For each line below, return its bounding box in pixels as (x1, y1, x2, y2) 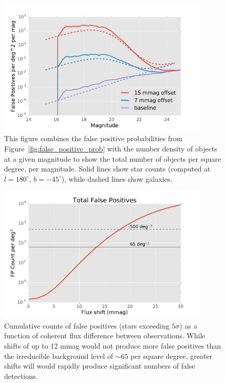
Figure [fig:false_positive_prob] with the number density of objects (4, 143, 217, 154)
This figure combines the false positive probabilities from (4, 133, 183, 144)
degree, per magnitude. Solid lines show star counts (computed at (4, 163, 211, 174)
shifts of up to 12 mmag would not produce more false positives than (4, 340, 221, 351)
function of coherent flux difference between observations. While (4, 330, 205, 341)
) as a (179, 320, 197, 331)
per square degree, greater (130, 350, 213, 361)
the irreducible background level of (4, 350, 114, 361)
